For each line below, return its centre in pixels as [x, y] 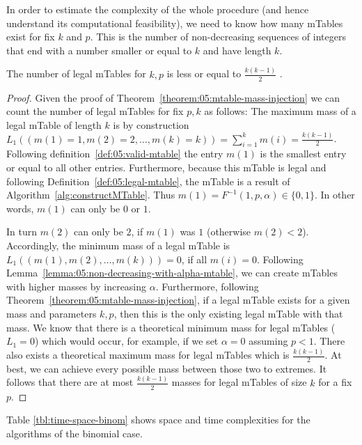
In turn [22, 232]
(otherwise [229, 232]
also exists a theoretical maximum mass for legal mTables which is [148, 355]
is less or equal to [204, 73]
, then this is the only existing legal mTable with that [228, 313]
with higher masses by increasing [77, 286]
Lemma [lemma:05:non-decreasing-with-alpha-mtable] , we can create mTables [172, 273]
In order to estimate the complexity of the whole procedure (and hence [158, 9]
